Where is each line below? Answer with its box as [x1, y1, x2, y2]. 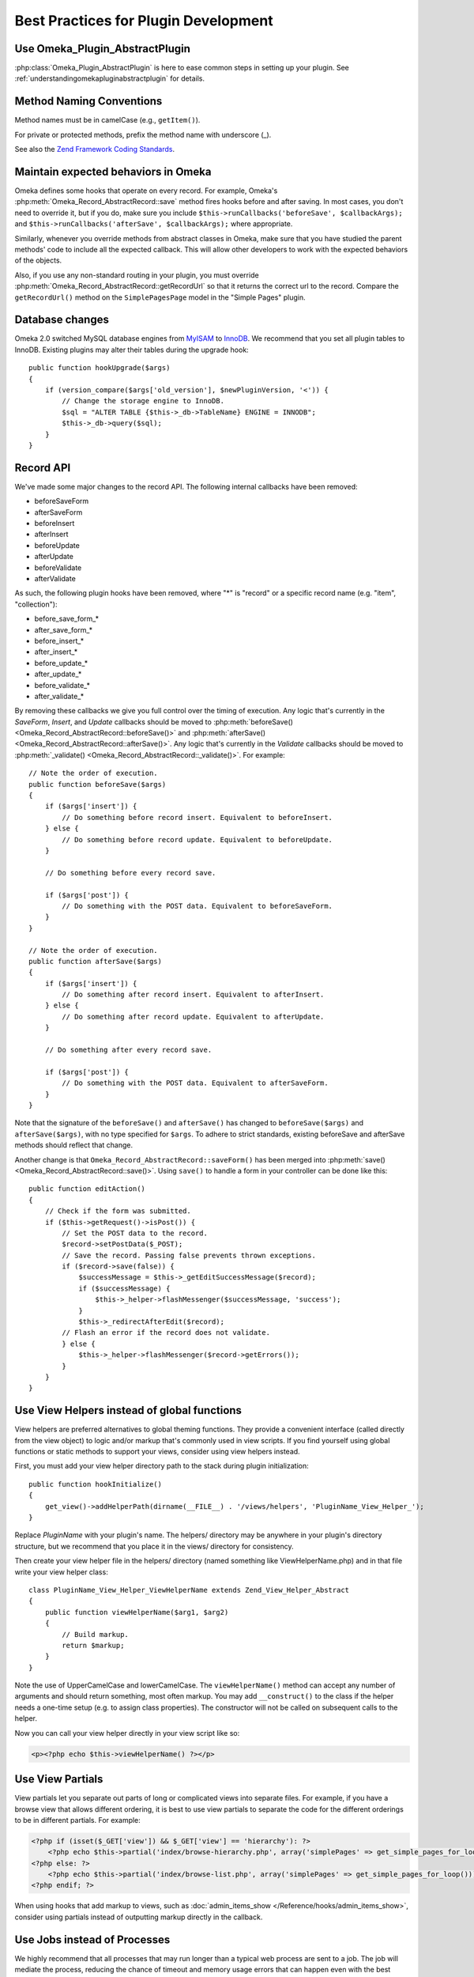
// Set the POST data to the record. [62, 1228, 209, 1238]
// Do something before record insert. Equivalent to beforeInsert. [62, 813, 333, 822]
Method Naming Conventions [14, 95, 163, 108]
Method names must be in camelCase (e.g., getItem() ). [14, 115, 201, 125]
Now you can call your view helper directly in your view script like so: [14, 1728, 240, 1737]
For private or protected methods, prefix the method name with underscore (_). [14, 130, 272, 139]
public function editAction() [28, 1185, 146, 1193]
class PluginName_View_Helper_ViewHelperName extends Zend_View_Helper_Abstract [28, 1586, 350, 1594]
